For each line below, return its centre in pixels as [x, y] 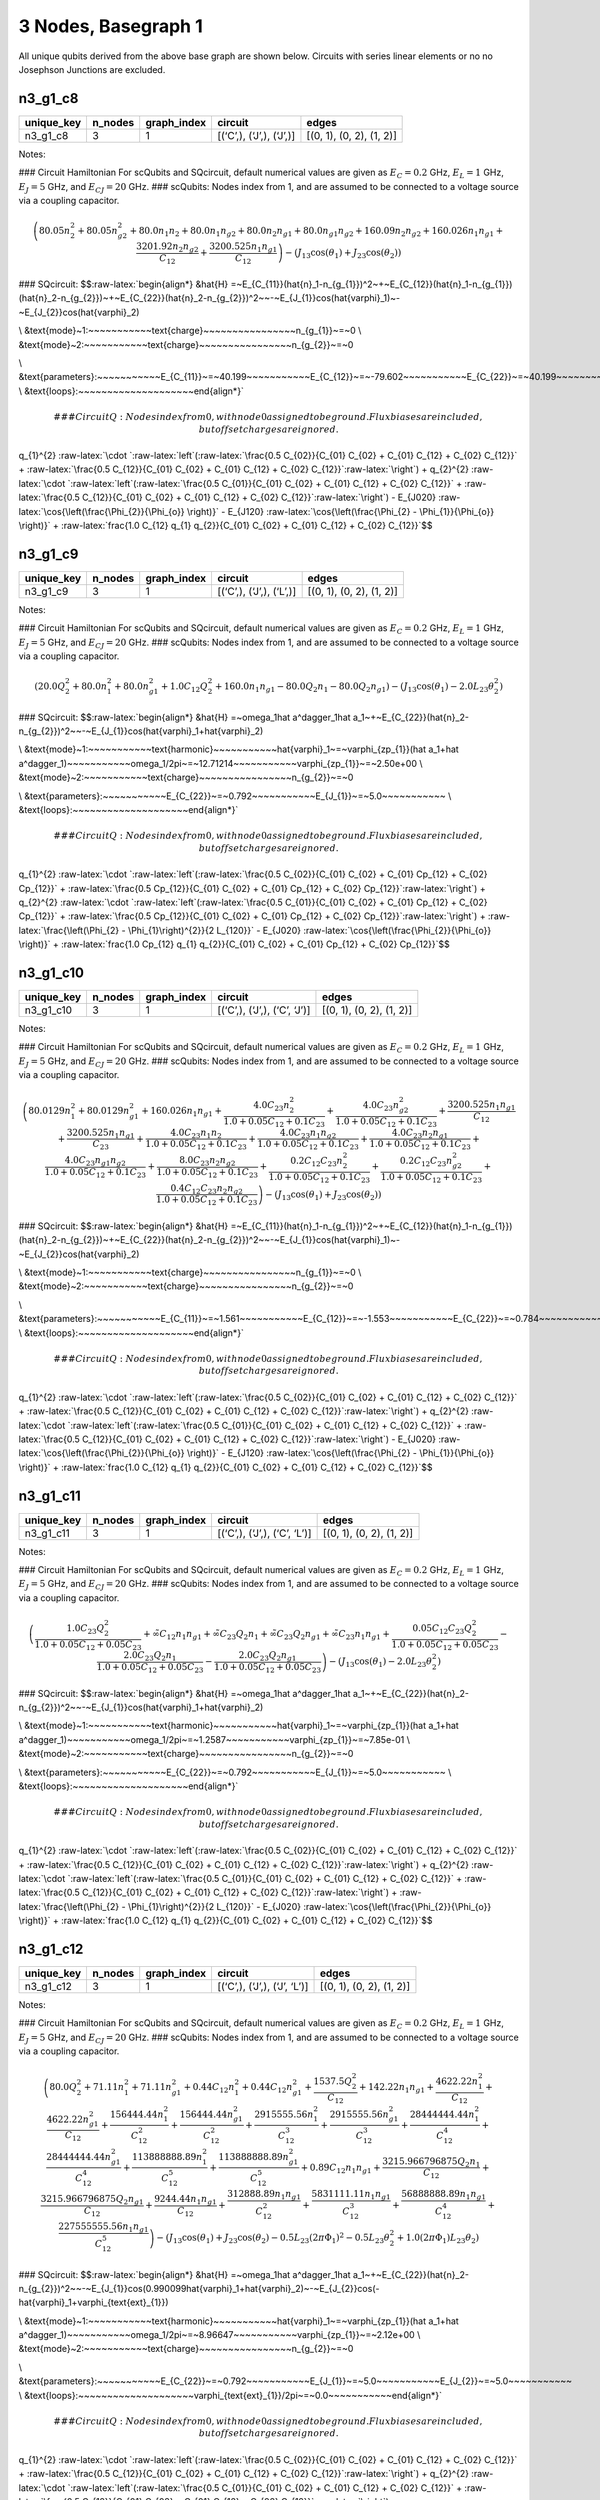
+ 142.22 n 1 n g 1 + [396, 2088]
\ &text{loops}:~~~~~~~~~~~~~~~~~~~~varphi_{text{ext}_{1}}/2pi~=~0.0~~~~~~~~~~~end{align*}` [230, 2395]
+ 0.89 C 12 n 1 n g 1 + [340, 2168]
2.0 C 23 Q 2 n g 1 [267, 1657]
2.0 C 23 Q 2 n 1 [150, 1657]
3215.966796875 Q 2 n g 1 [92, 2200]
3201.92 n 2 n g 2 [167, 247]
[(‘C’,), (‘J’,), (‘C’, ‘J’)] [263, 1010]
